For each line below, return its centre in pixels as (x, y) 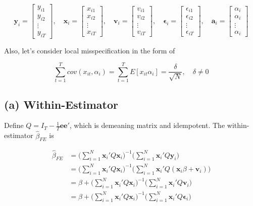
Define (14, 125)
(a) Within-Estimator (61, 104)
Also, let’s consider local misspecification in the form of (90, 50)
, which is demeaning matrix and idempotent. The (147, 125)
